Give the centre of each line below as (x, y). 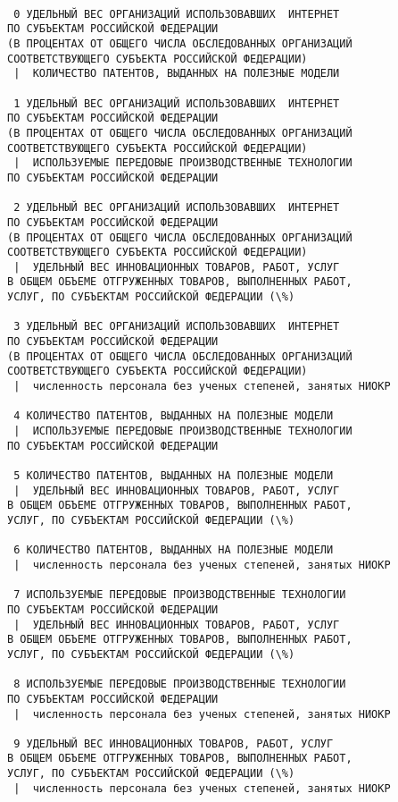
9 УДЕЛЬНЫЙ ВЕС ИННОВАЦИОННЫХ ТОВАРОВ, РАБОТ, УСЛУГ (174, 743)
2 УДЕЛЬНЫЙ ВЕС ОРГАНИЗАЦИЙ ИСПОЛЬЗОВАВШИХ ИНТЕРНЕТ (177, 208)
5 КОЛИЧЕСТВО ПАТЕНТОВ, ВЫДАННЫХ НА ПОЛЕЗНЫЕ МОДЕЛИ (174, 476)
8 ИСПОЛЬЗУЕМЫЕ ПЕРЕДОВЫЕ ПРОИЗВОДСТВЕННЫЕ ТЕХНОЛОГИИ (180, 684)
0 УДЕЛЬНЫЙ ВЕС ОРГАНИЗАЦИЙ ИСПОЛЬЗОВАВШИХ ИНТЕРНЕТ (177, 14)
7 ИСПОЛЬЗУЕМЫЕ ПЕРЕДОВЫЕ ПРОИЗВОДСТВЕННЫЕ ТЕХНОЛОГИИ (180, 595)
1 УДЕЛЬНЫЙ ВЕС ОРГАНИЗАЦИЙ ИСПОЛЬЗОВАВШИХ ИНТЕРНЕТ (177, 103)
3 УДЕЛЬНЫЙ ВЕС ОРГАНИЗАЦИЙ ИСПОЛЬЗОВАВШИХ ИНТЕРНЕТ (177, 327)
